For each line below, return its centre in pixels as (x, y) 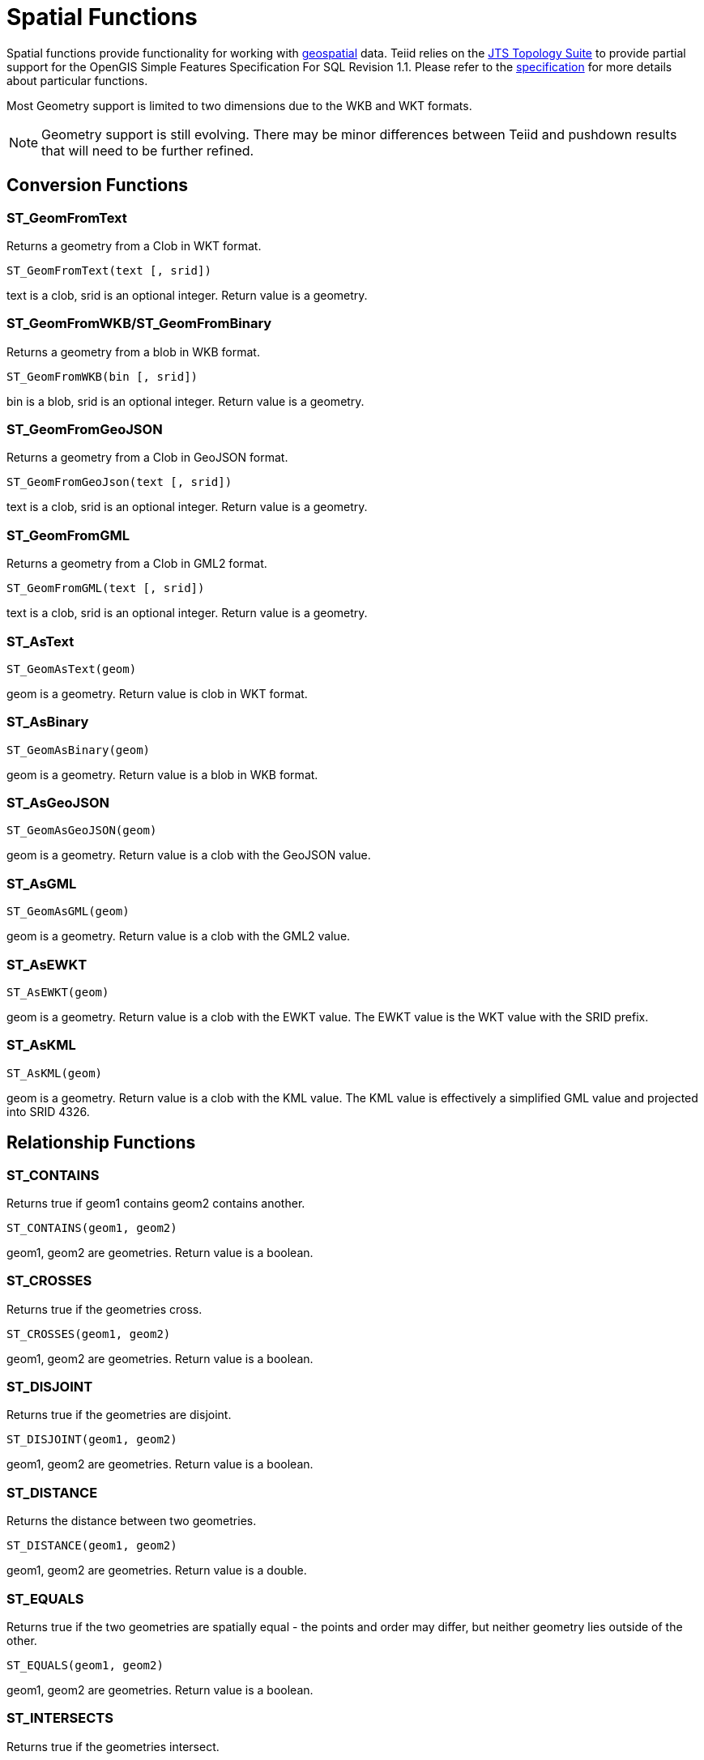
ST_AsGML (42, 883)
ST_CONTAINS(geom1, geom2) (92, 1227)
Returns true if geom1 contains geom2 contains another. (156, 1203)
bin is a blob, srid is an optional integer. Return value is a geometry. (186, 401)
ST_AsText (41, 641)
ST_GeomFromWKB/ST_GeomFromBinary (139, 324)
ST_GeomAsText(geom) (72, 669)
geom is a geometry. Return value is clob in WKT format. (157, 693)
